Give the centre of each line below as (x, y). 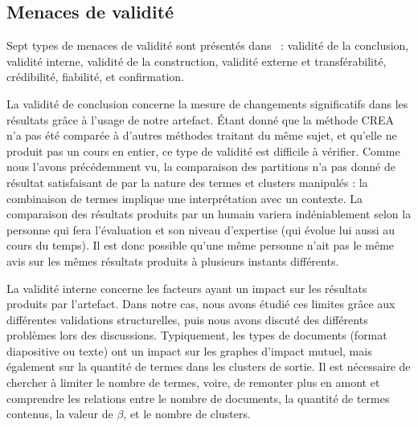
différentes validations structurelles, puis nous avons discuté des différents (187, 319)
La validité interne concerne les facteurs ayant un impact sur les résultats (187, 288)
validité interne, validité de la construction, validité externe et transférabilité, (197, 61)
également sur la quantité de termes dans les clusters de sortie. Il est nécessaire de (209, 366)
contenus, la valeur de (60, 414)
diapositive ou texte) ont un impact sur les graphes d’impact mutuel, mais (189, 350)
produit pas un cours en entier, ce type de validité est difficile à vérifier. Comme (203, 150)
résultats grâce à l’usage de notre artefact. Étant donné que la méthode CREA (201, 119)
